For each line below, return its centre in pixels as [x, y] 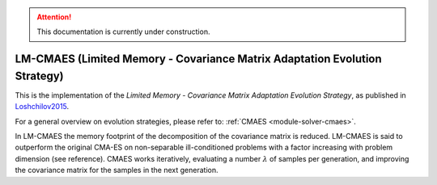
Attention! [54, 17]
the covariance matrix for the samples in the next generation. [117, 170]
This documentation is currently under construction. [123, 32]
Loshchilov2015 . [42, 107]
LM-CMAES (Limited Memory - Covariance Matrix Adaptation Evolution [198, 59]
